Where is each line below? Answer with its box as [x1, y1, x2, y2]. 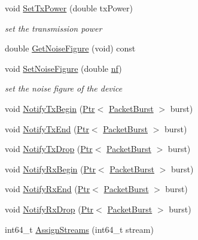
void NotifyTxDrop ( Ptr [5, 142, 93, 155]
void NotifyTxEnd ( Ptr [5, 122, 89, 135]
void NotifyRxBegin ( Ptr [5, 162, 96, 175]
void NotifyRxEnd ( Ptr [5, 183, 90, 195]
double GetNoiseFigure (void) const [5, 42, 136, 54]
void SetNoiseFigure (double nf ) [5, 62, 122, 74]
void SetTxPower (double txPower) [5, 2, 133, 14]
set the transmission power [5, 22, 102, 34]
